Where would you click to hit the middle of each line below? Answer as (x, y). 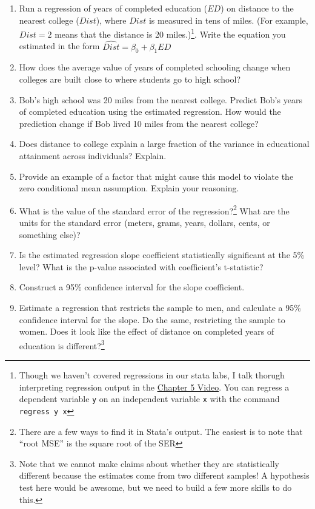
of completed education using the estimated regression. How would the (150, 111)
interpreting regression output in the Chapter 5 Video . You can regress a (154, 387)
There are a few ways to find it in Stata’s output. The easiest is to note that (161, 431)
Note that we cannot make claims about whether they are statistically (149, 463)
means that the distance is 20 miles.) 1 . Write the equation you (170, 33)
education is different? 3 (62, 344)
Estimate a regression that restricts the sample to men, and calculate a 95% (160, 308)
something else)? (50, 234)
